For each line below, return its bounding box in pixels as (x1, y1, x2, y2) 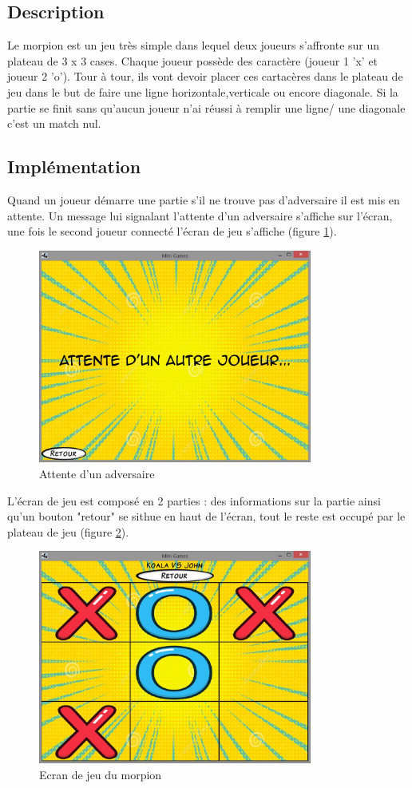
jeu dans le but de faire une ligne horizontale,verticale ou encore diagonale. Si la (7, 83, 398, 100)
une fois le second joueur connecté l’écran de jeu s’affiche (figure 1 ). (7, 223, 337, 240)
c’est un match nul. (7, 115, 101, 132)
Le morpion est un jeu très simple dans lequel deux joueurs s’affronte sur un (7, 37, 380, 53)
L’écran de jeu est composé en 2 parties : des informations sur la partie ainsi (7, 492, 381, 509)
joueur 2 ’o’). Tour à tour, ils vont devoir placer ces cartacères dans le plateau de (7, 68, 403, 85)
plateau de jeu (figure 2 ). (7, 523, 129, 540)
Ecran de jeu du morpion (39, 766, 162, 782)
